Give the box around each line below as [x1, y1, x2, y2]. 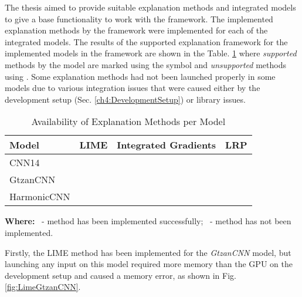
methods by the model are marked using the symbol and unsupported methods [5, 58, 286, 70]
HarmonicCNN [9, 190, 70, 204]
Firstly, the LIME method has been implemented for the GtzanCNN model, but [5, 246, 291, 258]
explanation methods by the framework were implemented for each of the [5, 24, 268, 36]
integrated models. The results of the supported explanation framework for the [5, 35, 288, 48]
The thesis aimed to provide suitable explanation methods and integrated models [5, 1, 296, 13]
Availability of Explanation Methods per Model [31, 114, 226, 129]
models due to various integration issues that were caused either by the [5, 82, 260, 94]
